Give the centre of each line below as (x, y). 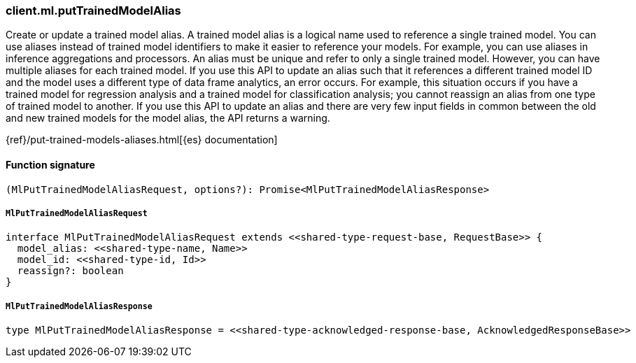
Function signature (50, 164)
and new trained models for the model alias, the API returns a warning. (168, 118)
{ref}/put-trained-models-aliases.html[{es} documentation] (142, 140)
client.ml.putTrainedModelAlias (93, 10)
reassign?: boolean (70, 271)
